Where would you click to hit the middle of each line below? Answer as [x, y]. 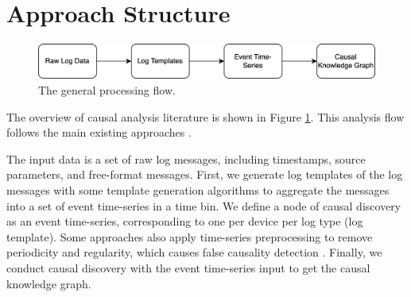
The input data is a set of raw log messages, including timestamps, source [186, 158]
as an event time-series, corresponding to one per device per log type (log [185, 221]
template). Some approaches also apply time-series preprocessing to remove [190, 236]
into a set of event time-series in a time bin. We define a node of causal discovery [204, 205]
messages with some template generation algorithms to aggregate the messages [198, 189]
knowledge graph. [49, 283]
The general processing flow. [107, 90]
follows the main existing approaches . [99, 132]
